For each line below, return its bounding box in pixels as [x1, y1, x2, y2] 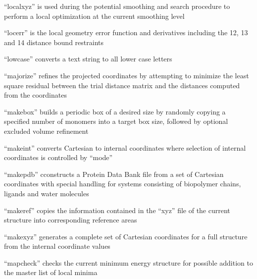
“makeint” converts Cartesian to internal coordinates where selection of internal [4, 142, 246, 153]
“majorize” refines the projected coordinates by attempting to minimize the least [4, 70, 249, 80]
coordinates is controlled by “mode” [4, 152, 113, 163]
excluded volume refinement [4, 125, 89, 136]
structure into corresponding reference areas [4, 215, 137, 225]
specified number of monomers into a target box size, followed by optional [4, 116, 228, 126]
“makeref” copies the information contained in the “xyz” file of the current [4, 205, 230, 215]
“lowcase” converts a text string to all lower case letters [4, 54, 172, 64]
